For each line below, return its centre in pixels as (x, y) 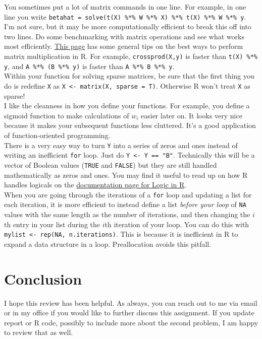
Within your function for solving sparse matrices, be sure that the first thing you (129, 76)
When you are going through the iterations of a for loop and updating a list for (128, 194)
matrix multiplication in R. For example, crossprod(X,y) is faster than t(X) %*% (131, 56)
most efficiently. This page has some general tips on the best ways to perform (124, 46)
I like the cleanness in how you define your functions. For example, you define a (127, 106)
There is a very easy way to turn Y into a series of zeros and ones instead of (121, 145)
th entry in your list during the (52, 224)
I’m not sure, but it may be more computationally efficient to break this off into (128, 26)
